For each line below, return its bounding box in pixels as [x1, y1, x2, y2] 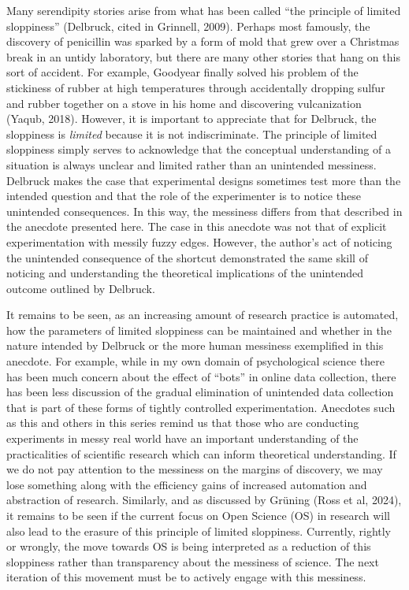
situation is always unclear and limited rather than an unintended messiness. [6, 156, 377, 173]
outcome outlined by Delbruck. [6, 280, 155, 296]
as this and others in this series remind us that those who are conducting [6, 414, 359, 431]
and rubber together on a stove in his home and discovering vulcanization [6, 95, 362, 111]
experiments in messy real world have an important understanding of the [6, 430, 359, 447]
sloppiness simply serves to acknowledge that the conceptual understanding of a [6, 141, 391, 158]
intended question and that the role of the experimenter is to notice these [6, 187, 361, 204]
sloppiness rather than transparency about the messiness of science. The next [6, 553, 379, 570]
